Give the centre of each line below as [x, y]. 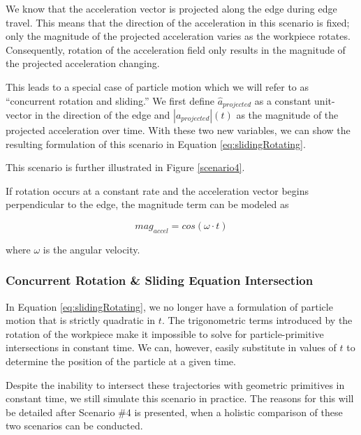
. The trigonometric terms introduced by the [257, 320]
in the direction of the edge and [103, 115]
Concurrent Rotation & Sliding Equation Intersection [160, 280]
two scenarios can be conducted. [74, 426]
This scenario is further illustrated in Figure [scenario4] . [125, 167]
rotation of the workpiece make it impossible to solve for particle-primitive [165, 333]
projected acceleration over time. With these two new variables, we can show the [178, 130]
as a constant [283, 100]
